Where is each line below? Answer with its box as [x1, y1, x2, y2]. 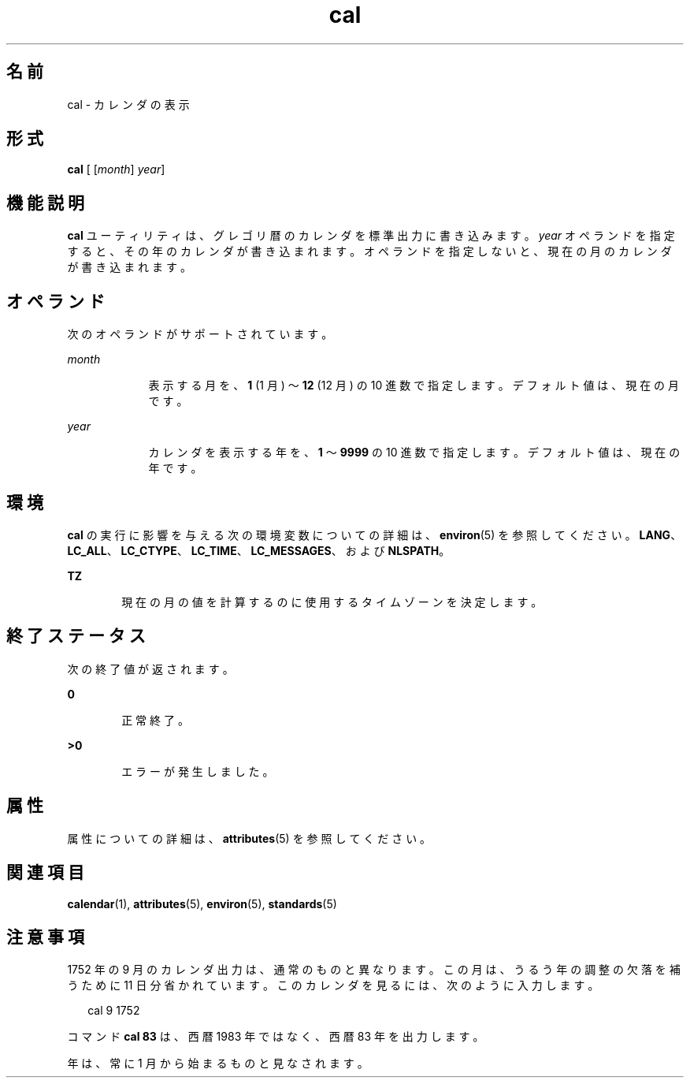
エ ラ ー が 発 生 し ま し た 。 [121, 764, 274, 778]
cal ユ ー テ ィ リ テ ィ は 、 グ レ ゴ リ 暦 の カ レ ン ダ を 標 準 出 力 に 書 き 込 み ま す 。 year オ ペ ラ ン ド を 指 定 [67, 229, 675, 243]
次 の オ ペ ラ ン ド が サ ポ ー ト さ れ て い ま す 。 [67, 327, 333, 341]
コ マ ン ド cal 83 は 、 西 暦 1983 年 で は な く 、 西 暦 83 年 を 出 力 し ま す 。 [67, 1030, 484, 1044]
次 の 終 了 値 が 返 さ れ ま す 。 [67, 661, 234, 676]
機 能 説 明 [6, 192, 84, 213]
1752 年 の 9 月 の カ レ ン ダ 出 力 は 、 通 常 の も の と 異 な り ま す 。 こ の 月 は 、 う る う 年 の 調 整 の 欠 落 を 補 [67, 963, 681, 977]
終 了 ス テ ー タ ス [6, 626, 146, 646]
